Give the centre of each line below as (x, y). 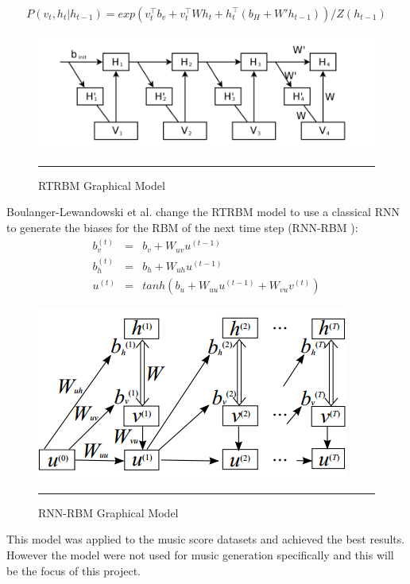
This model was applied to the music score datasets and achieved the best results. (206, 539)
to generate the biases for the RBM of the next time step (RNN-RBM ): (182, 228)
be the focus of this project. (73, 570)
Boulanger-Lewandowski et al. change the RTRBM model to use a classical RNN (203, 212)
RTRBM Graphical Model (102, 185)
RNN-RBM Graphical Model (108, 512)
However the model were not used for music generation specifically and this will (200, 555)
